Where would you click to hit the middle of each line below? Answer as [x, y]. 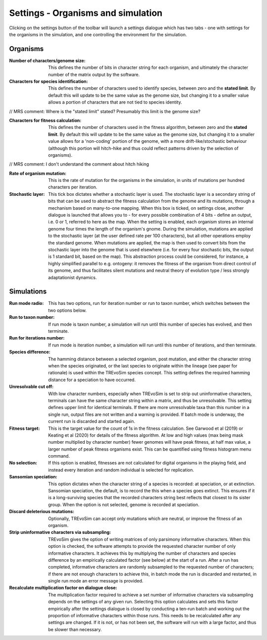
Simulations [28, 292]
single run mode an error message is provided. [96, 581]
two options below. [67, 310]
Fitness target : [24, 428]
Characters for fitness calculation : [45, 120]
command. [59, 456]
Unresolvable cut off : [31, 387]
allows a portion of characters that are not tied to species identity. [115, 102]
